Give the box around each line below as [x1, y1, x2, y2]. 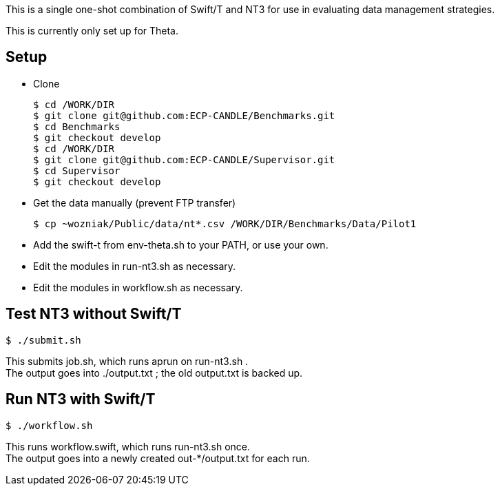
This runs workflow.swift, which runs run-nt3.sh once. [6, 440, 251, 452]
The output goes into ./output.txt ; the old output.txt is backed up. [6, 366, 303, 379]
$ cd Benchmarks [33, 121, 121, 132]
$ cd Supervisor [33, 165, 121, 176]
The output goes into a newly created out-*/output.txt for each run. [6, 452, 310, 464]
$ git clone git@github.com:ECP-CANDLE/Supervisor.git [33, 154, 335, 165]
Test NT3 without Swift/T [6, 305, 182, 323]
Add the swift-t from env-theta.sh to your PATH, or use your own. [33, 238, 329, 251]
